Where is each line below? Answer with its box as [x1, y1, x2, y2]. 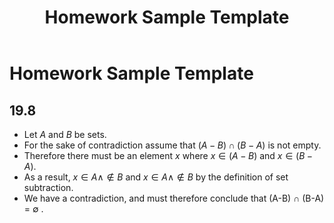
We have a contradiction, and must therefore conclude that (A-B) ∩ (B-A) [23, 192, 325, 204]
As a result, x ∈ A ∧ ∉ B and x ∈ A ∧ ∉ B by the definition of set [23, 171, 289, 183]
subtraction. [23, 182, 74, 193]
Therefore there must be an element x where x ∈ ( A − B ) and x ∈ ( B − [23, 150, 314, 161]
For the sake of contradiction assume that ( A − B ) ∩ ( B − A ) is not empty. [23, 139, 322, 151]
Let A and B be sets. [23, 129, 107, 140]
